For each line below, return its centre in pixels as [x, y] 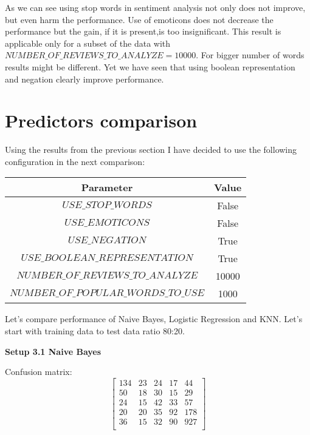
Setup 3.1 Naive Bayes [53, 351]
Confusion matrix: [39, 372]
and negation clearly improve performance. [84, 79]
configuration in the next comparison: [75, 161]
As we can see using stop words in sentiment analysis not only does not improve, [155, 7]
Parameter [107, 187]
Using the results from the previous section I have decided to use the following [151, 150]
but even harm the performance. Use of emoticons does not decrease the [139, 19]
